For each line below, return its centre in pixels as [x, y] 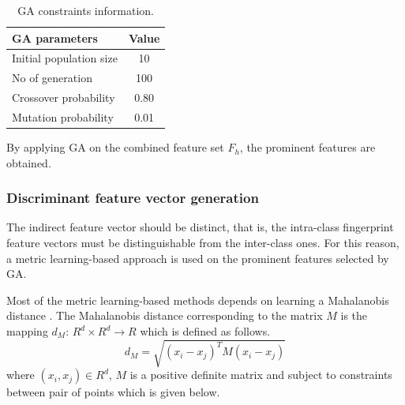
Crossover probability [64, 97]
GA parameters [55, 37]
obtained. [29, 162]
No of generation [52, 78]
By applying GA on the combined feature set [115, 147]
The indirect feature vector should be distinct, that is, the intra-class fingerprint [200, 227]
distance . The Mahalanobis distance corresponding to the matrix [165, 315]
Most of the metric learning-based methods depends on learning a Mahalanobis [198, 300]
